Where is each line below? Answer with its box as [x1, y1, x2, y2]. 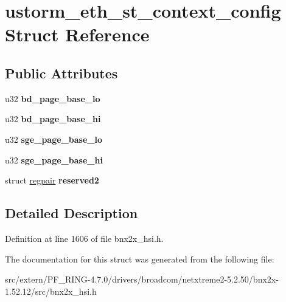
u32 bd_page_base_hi [5, 112, 101, 125]
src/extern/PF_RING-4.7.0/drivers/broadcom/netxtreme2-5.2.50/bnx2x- [5, 273, 279, 286]
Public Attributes [5, 63, 118, 82]
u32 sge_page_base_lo [5, 132, 102, 145]
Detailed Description [5, 204, 138, 222]
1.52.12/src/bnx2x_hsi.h [5, 284, 97, 297]
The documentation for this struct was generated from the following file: [5, 252, 274, 265]
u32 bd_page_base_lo [5, 92, 100, 105]
